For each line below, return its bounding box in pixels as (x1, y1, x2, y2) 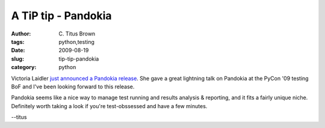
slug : (11, 55, 24, 62)
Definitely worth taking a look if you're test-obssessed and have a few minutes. (11, 102, 208, 109)
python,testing (58, 38, 94, 45)
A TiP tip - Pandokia (11, 9, 112, 22)
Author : (11, 30, 31, 37)
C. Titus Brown (58, 30, 96, 37)
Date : (11, 47, 25, 54)
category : (11, 64, 37, 71)
